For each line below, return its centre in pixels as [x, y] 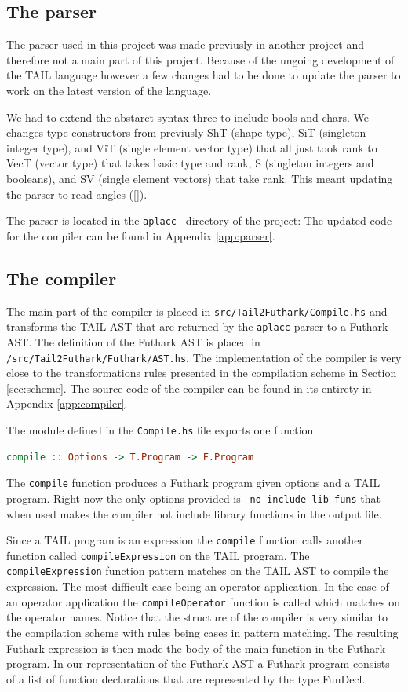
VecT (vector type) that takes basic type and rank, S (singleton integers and [190, 163]
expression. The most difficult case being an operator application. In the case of [198, 586]
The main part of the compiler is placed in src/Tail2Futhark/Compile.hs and [197, 311]
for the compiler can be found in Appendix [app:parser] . [141, 235]
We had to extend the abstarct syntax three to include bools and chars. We [188, 117]
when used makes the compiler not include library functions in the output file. [194, 513]
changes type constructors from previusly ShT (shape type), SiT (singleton [186, 132]
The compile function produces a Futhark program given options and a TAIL [193, 483]
